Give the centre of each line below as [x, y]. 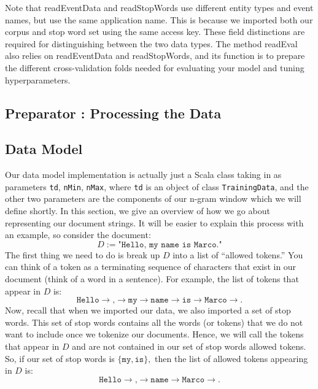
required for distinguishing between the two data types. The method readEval [151, 43]
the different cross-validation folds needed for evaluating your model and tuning [155, 67]
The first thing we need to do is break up [83, 254]
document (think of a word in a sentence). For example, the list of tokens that [152, 278]
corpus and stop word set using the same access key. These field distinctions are [155, 32]
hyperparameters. [38, 79]
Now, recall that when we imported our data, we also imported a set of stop [148, 310]
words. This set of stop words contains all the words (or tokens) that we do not [154, 322]
